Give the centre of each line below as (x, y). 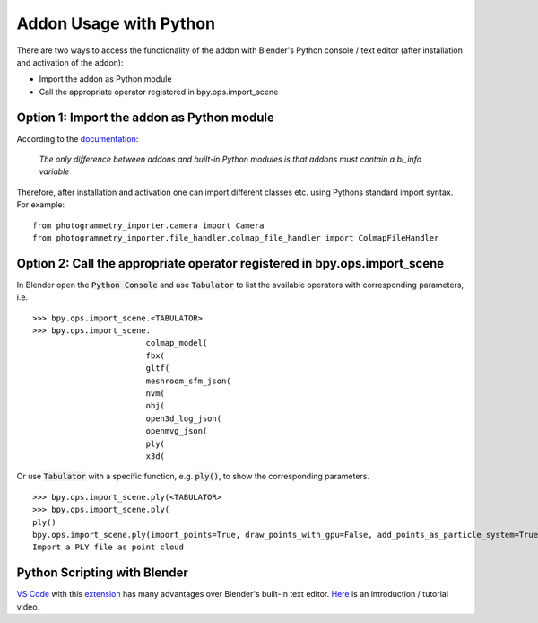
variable (54, 171)
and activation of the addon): (70, 62)
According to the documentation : (78, 138)
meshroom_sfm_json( (189, 381)
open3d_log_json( (184, 418)
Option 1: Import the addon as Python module (146, 117)
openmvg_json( (177, 431)
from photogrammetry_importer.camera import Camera (148, 225)
